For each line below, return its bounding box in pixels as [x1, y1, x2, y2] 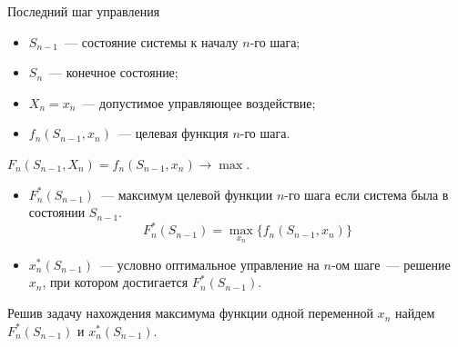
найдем [394, 303, 435, 322]
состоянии [28, 203, 86, 222]
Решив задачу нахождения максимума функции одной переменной [7, 303, 373, 322]
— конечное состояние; [49, 63, 178, 82]
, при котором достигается [42, 273, 188, 292]
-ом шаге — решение [331, 254, 451, 273]
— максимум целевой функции [101, 184, 273, 203]
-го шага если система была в [284, 184, 449, 203]
